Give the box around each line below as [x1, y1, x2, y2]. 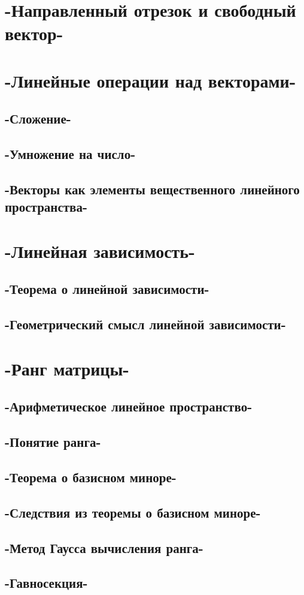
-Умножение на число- [5, 145, 136, 163]
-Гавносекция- [5, 573, 88, 592]
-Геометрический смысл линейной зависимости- [5, 315, 286, 333]
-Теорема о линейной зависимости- [5, 280, 209, 298]
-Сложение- [5, 109, 71, 128]
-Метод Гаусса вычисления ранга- [5, 538, 203, 557]
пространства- [5, 197, 87, 216]
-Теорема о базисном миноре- [5, 467, 177, 486]
